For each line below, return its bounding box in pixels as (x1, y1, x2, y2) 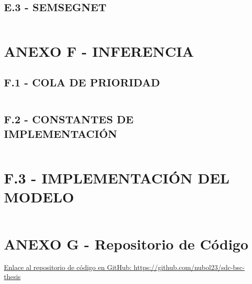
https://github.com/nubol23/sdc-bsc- (133, 262, 245, 272)
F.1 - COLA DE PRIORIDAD (4, 74, 160, 89)
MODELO (4, 186, 74, 206)
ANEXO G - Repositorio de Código (4, 234, 249, 253)
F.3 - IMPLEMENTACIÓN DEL (4, 167, 230, 187)
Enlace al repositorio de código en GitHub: (4, 262, 132, 272)
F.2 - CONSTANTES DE (4, 112, 134, 127)
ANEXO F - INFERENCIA (4, 41, 194, 61)
